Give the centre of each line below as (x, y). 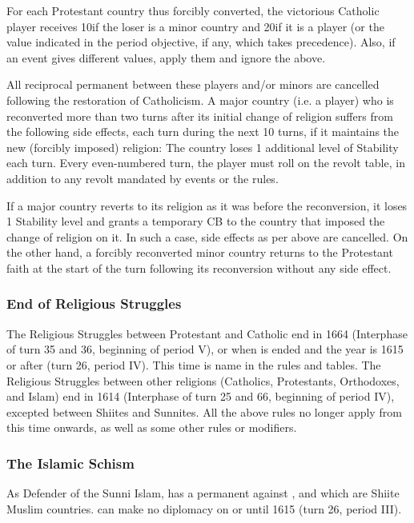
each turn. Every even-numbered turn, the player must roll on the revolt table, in (206, 163)
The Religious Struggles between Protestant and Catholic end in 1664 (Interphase (207, 333)
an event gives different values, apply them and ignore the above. (166, 57)
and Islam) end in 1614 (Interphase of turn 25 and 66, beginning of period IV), (201, 396)
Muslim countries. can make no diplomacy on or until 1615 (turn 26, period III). (204, 508)
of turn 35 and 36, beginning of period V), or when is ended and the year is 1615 (205, 349)
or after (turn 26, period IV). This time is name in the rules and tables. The (194, 364)
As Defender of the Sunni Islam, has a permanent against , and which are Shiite (203, 493)
